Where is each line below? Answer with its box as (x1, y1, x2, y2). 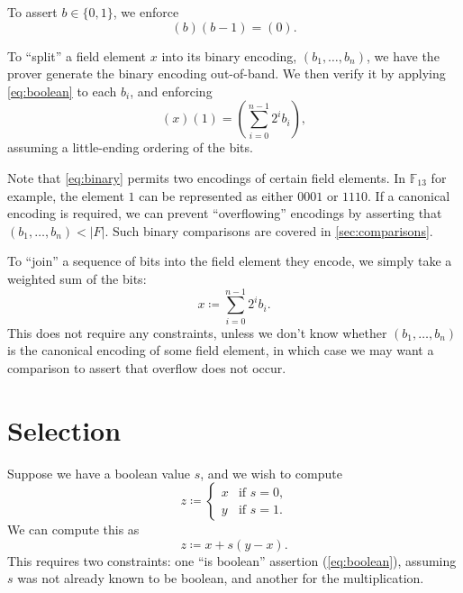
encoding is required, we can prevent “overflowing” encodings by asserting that (7, 204, 442, 223)
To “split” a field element (7, 46, 147, 65)
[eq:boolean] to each (7, 81, 117, 100)
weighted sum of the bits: (7, 269, 147, 287)
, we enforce (113, 3, 179, 21)
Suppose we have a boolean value (7, 463, 191, 482)
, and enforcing (130, 81, 213, 100)
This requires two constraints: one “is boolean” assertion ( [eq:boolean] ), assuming (7, 551, 457, 570)
